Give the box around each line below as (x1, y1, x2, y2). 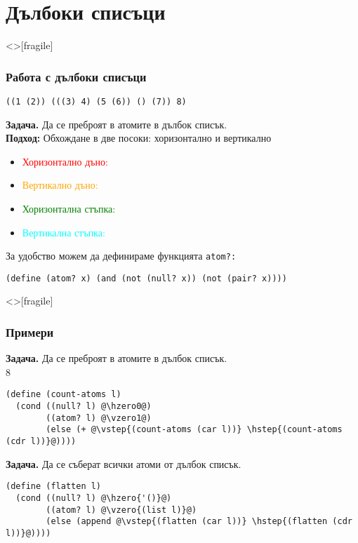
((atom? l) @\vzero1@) (46, 413, 152, 423)
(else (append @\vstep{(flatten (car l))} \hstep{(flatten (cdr (46, 516, 352, 527)
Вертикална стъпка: (22, 224, 105, 239)
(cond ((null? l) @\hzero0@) (15, 401, 152, 412)
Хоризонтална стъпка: (22, 201, 116, 215)
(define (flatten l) (6, 481, 102, 492)
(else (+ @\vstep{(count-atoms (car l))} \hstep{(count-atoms (46, 424, 343, 435)
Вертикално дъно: (22, 177, 98, 192)
